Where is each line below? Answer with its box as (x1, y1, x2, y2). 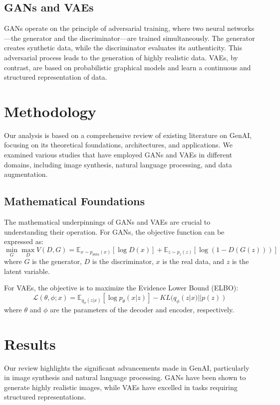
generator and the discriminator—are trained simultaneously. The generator (23, 32, 255, 43)
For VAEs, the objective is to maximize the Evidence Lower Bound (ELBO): (4, 282, 239, 293)
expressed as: (4, 236, 44, 247)
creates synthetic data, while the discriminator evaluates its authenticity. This (4, 42, 242, 53)
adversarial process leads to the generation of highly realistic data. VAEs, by (4, 52, 238, 62)
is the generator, (32, 256, 82, 267)
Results (4, 333, 56, 354)
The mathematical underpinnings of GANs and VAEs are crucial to (4, 217, 211, 227)
